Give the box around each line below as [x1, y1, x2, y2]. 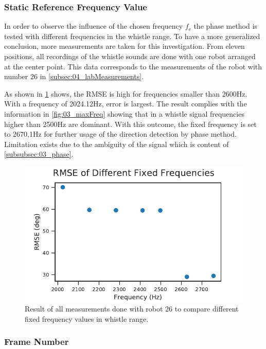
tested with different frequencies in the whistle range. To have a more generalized [4, 30, 260, 41]
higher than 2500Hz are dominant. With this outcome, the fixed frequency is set [4, 118, 257, 129]
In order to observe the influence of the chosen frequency [4, 21, 183, 31]
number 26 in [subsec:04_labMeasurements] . [4, 71, 144, 82]
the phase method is [193, 21, 257, 31]
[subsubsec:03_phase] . [4, 149, 74, 159]
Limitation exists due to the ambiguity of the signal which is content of [4, 138, 229, 149]
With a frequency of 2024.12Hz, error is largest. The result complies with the [4, 98, 247, 109]
